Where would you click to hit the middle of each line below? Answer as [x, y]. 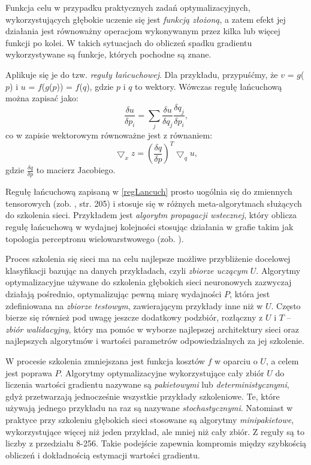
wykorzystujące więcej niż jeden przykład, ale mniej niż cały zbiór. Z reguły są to [155, 431]
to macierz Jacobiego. [76, 170]
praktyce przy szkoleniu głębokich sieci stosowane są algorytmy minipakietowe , [150, 419]
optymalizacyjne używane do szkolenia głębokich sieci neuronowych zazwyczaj [149, 282]
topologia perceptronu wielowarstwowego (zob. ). [95, 238]
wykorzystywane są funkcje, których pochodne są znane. [108, 54]
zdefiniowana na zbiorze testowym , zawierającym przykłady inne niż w [134, 305]
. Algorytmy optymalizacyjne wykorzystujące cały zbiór [162, 372]
